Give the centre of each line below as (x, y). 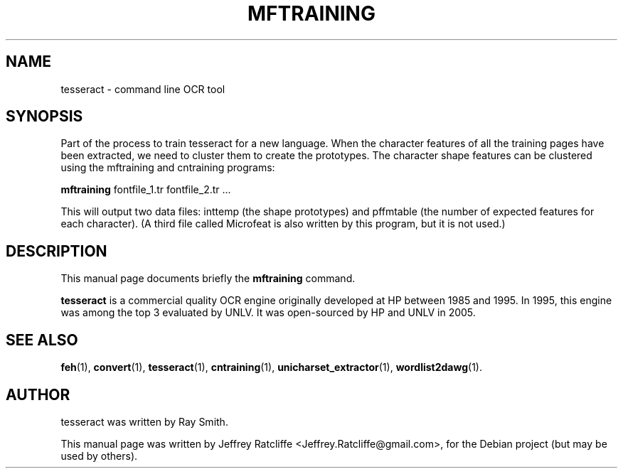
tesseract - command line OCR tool (143, 89)
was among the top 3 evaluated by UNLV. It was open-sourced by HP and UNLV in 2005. (268, 313)
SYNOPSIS (44, 117)
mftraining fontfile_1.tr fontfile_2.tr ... (146, 190)
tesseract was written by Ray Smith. (144, 421)
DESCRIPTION (57, 251)
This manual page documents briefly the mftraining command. (208, 279)
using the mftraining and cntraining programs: (168, 168)
